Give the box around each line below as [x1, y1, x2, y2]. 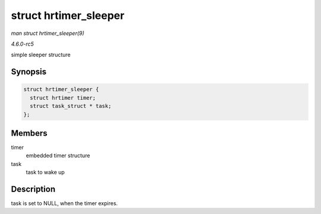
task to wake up [26, 169, 65, 176]
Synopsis [11, 67, 47, 77]
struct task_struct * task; [30, 103, 112, 110]
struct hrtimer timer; [30, 94, 96, 101]
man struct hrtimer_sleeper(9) [11, 30, 84, 37]
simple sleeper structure [11, 51, 71, 59]
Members [11, 128, 48, 138]
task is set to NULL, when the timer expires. [11, 200, 118, 207]
